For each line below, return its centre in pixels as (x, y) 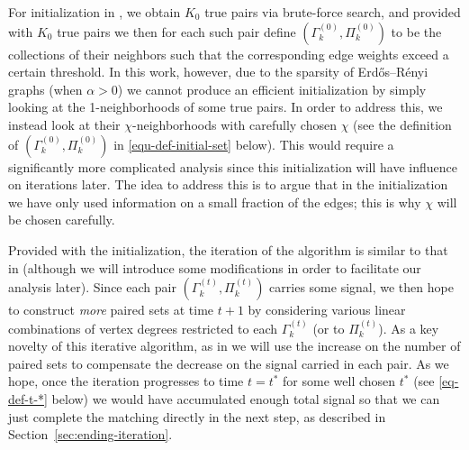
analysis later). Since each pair (92, 287)
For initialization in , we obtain (95, 12)
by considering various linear (327, 310)
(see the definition (402, 124)
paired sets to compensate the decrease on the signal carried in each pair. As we (229, 363)
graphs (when (45, 89)
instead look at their (64, 124)
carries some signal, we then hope (361, 287)
